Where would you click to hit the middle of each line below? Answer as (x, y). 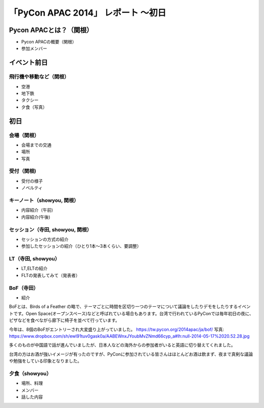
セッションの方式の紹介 (45, 239)
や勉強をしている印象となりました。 (45, 361)
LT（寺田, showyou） (34, 259)
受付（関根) (22, 171)
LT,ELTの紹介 (34, 268)
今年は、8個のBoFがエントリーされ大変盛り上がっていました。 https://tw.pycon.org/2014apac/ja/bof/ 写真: (117, 329)
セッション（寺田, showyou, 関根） (51, 230)
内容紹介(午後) (36, 217)
